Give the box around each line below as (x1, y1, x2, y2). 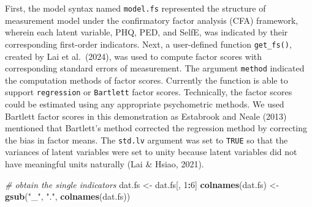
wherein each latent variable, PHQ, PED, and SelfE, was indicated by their (5, 26, 288, 38)
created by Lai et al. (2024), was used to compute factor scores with (5, 49, 262, 62)
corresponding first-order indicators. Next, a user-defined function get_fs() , (5, 37, 292, 50)
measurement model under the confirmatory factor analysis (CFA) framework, (5, 13, 299, 26)
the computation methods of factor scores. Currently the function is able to (5, 73, 288, 86)
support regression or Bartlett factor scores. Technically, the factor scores (5, 85, 292, 98)
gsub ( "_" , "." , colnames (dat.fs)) (5, 190, 131, 203)
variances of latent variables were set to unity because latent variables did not (5, 145, 297, 158)
